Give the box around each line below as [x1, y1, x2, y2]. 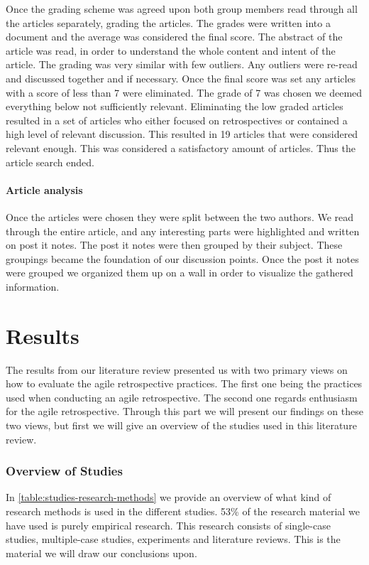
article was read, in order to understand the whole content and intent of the [6, 43, 336, 58]
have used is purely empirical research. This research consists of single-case [6, 517, 331, 532]
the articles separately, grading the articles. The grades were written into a [6, 15, 331, 30]
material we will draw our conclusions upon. [6, 545, 197, 560]
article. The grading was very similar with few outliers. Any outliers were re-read [6, 57, 358, 72]
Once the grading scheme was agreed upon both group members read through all [6, 1, 358, 16]
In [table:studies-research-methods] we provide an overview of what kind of [6, 490, 331, 505]
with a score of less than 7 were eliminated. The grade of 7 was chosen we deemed [6, 85, 363, 99]
